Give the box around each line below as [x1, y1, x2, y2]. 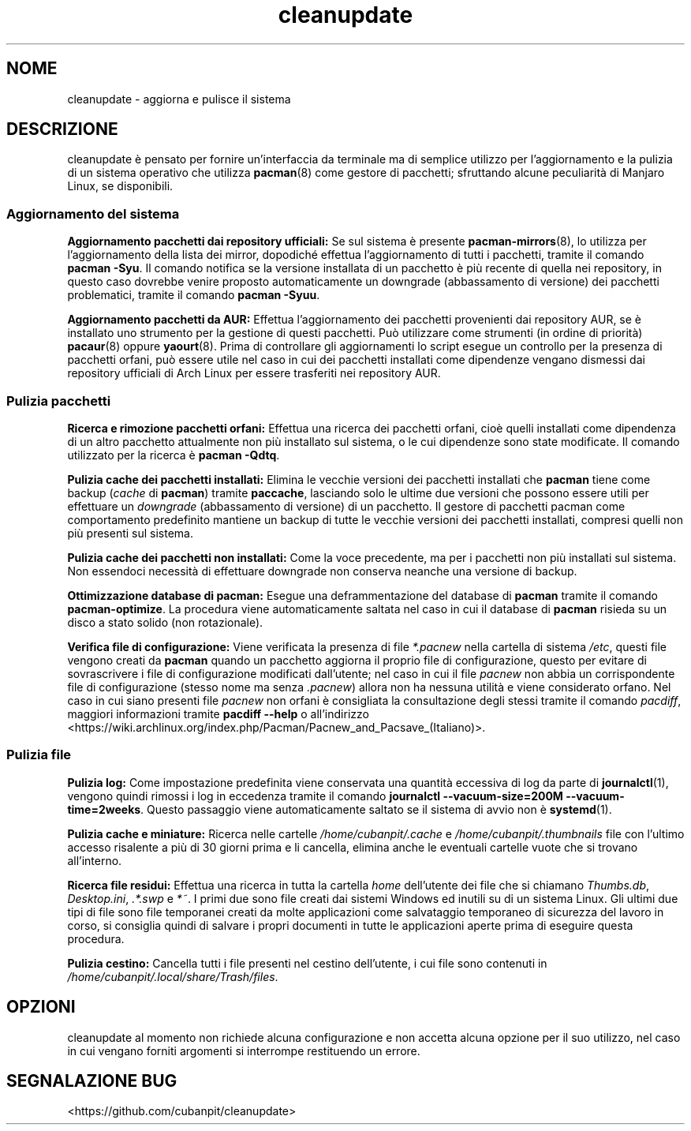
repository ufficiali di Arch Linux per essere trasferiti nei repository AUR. [67, 366, 441, 380]
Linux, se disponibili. [67, 179, 174, 193]
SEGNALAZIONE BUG [6, 1070, 177, 1091]
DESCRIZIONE [6, 119, 118, 140]
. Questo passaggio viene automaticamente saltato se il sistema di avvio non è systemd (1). [140, 802, 612, 816]
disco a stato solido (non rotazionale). [67, 615, 263, 629]
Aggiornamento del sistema [6, 205, 180, 222]
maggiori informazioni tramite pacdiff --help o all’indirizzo [67, 706, 369, 721]
